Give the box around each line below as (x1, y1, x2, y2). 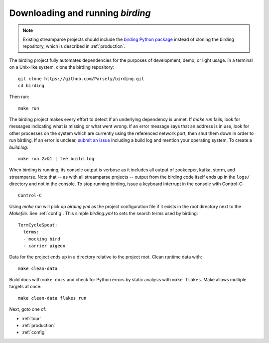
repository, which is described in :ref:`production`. (22, 43, 126, 49)
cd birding (18, 83, 45, 88)
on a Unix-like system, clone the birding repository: (9, 64, 115, 70)
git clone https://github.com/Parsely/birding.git (18, 76, 144, 82)
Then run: (9, 94, 29, 100)
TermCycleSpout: (18, 222, 58, 228)
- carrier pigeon (23, 243, 66, 248)
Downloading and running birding (9, 7, 151, 18)
